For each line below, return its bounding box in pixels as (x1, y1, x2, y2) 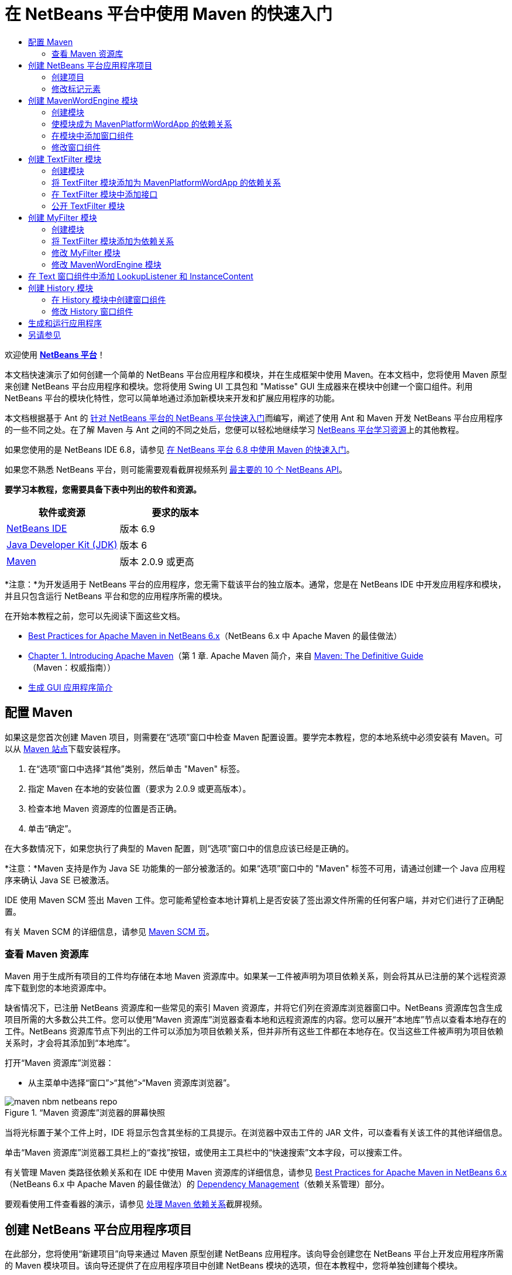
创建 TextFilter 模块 (28, 153, 102, 164)
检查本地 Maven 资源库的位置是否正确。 (28, 803, 182, 813)
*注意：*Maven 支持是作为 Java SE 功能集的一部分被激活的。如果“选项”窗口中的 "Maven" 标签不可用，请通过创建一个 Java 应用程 (5, 863, 506, 873)
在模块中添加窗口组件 (51, 130, 133, 141)
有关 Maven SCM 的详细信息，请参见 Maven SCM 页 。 (5, 926, 214, 936)
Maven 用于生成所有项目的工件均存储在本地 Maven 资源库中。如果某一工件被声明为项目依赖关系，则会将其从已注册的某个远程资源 (5, 971, 506, 982)
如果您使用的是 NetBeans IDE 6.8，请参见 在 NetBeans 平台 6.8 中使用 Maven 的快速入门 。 (5, 444, 355, 454)
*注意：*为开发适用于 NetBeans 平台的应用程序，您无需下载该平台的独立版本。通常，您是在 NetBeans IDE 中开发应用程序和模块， (5, 579, 506, 589)
